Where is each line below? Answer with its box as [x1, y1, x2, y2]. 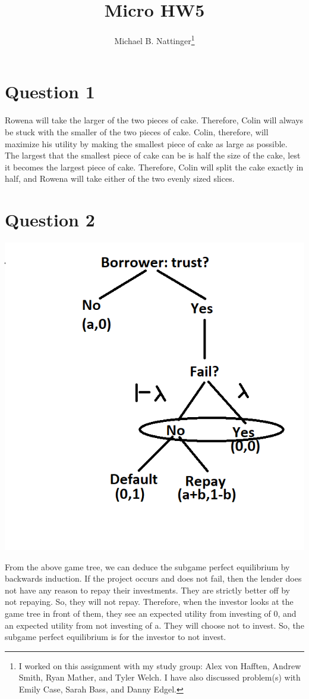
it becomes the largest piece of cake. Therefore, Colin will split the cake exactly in [5, 160, 304, 173]
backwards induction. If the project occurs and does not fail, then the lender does [5, 572, 302, 585]
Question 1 [5, 79, 95, 104]
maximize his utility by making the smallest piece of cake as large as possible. [5, 137, 288, 150]
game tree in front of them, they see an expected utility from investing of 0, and [5, 607, 297, 619]
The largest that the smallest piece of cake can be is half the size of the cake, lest [5, 149, 301, 161]
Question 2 [5, 207, 95, 232]
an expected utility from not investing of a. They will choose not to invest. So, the [5, 619, 304, 631]
